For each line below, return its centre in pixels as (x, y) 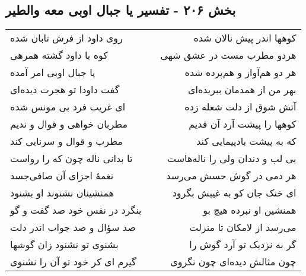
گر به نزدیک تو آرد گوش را (243, 245)
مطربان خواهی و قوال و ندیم (69, 124)
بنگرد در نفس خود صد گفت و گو (76, 210)
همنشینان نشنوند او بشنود (62, 193)
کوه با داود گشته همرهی (59, 55)
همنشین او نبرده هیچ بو (250, 210)
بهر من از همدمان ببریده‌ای (242, 90)
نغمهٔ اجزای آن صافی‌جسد (62, 176)
